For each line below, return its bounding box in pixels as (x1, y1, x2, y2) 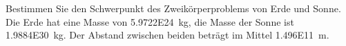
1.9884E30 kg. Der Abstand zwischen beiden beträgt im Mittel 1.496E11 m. (6, 28, 329, 42)
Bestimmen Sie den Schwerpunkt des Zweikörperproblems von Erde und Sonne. (6, 1, 341, 15)
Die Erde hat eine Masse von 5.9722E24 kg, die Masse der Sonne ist (6, 14, 294, 28)
